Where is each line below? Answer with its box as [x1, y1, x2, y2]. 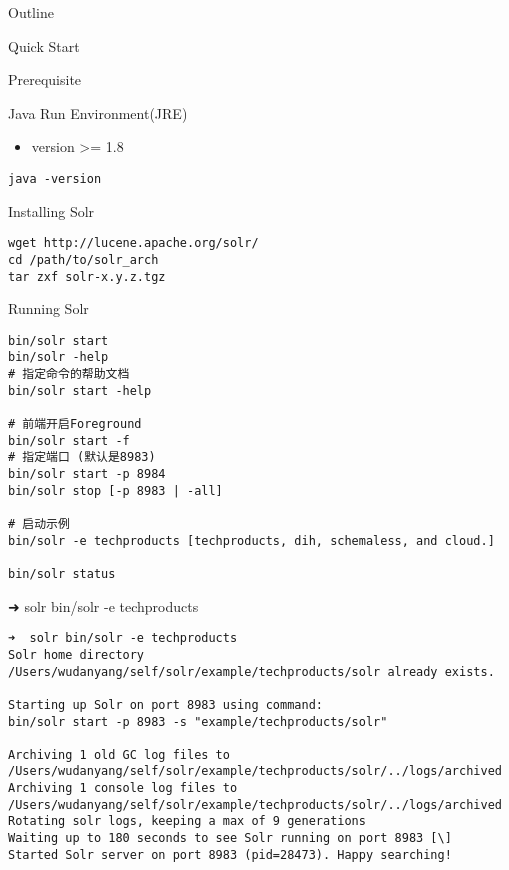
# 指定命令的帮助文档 [8, 367, 130, 382]
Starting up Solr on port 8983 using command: [8, 697, 323, 712]
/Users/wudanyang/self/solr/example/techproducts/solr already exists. [8, 664, 495, 679]
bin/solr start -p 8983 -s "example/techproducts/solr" [8, 714, 388, 729]
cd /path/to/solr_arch [8, 252, 159, 267]
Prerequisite [8, 69, 82, 90]
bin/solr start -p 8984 [8, 467, 166, 482]
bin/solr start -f [8, 433, 130, 448]
